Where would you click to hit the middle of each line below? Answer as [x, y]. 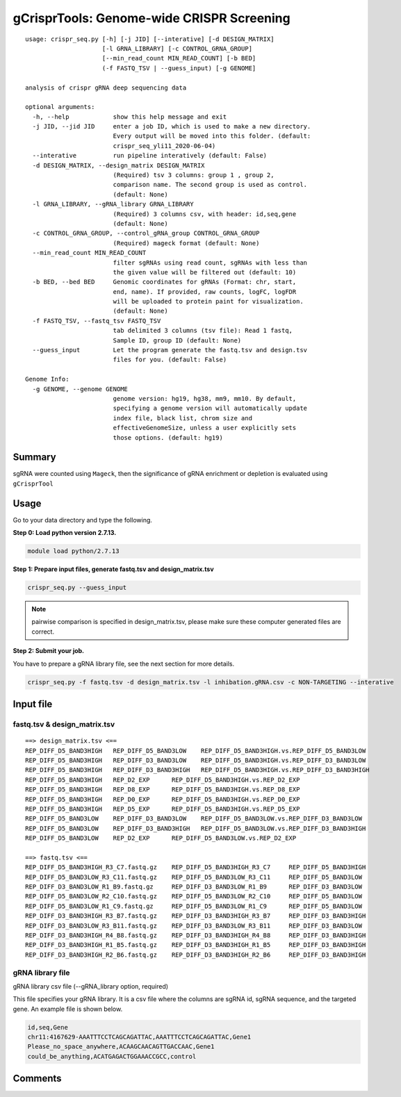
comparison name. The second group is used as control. [210, 185]
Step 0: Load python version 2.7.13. [65, 533]
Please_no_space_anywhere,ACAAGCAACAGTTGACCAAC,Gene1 [121, 1047]
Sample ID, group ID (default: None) [177, 340]
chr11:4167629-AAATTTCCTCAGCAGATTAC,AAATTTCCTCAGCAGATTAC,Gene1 [139, 1037]
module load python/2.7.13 [73, 551]
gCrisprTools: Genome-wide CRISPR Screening [152, 18]
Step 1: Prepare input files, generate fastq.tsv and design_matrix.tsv [114, 569]
